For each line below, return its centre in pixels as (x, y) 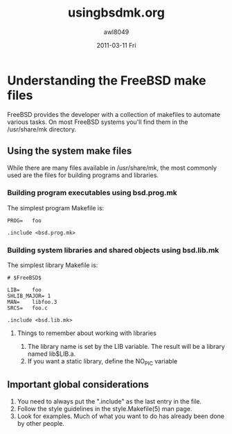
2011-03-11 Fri (116, 45)
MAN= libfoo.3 (32, 302)
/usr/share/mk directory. (42, 129)
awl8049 (116, 32)
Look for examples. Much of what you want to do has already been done (121, 416)
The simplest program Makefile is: (56, 208)
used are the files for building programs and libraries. (83, 175)
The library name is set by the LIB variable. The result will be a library (126, 347)
